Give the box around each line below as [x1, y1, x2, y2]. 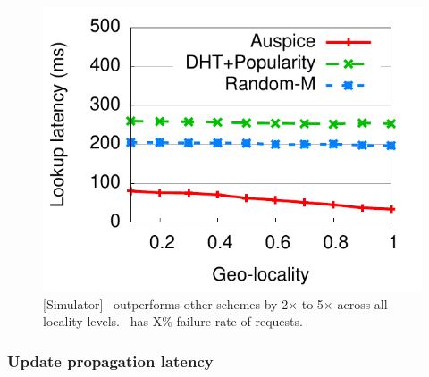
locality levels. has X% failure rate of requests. [43, 312, 303, 331]
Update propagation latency [7, 349, 214, 372]
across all [337, 294, 388, 313]
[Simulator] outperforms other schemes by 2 [43, 294, 289, 313]
